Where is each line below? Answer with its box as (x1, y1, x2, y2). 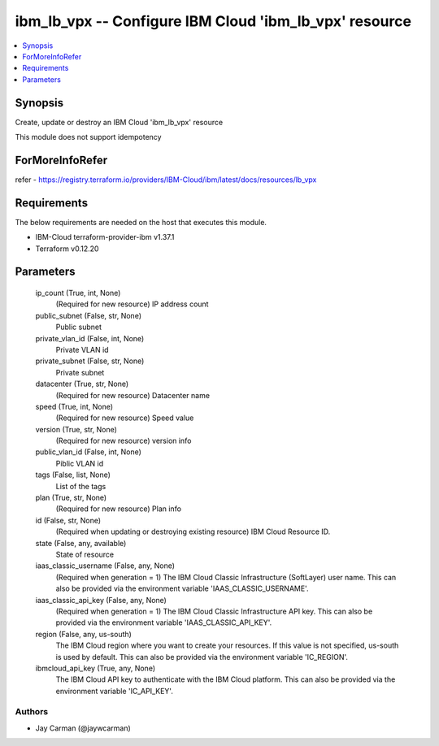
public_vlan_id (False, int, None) (35, 447, 142, 457)
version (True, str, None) (35, 424, 118, 434)
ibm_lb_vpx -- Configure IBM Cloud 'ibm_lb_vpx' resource (15, 12, 412, 30)
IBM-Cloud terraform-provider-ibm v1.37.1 (35, 232, 175, 242)
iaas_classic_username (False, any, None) (35, 561, 175, 570)
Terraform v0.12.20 (35, 244, 99, 254)
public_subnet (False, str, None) (35, 310, 142, 320)
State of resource (55, 549, 115, 559)
